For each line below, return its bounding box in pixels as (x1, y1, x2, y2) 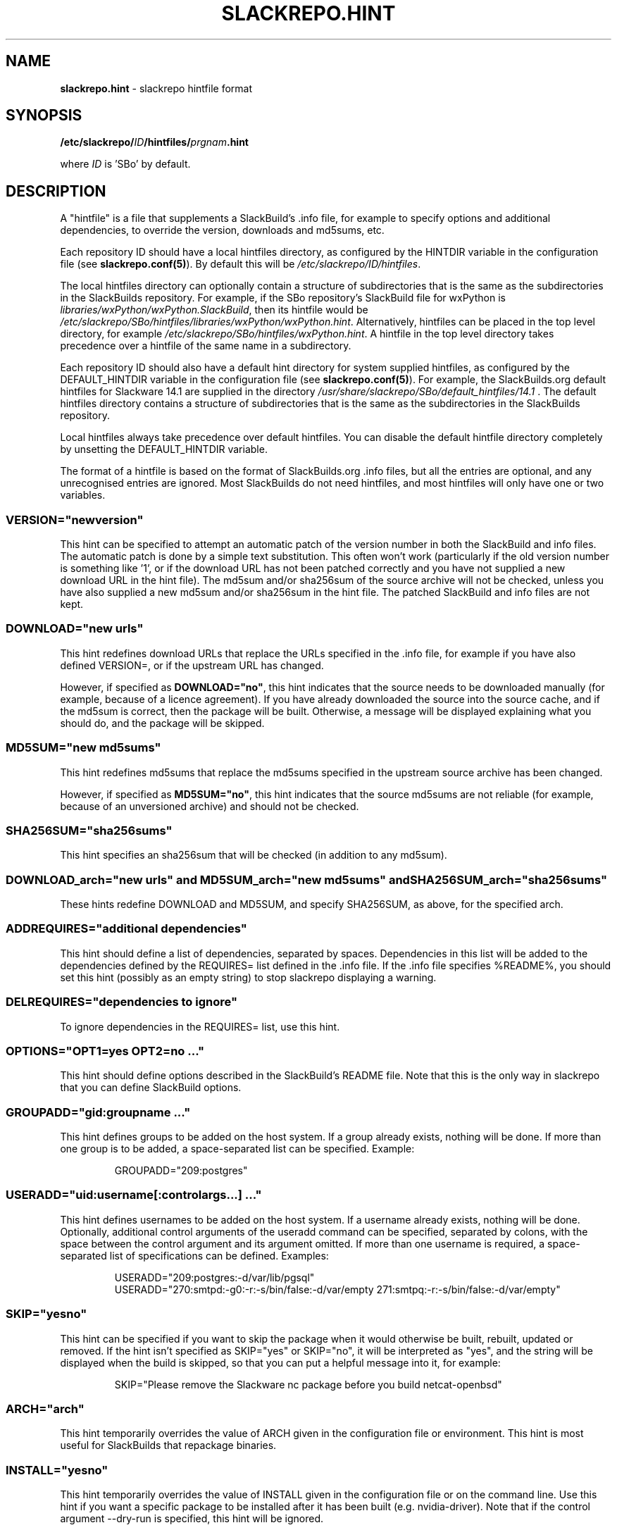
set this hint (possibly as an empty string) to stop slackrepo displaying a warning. (60, 971, 437, 983)
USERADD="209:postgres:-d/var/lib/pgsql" (114, 1271, 315, 1283)
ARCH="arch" (6, 1401, 85, 1416)
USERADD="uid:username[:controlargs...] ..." (6, 1188, 262, 1202)
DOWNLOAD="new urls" (6, 621, 144, 636)
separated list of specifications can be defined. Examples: (60, 1249, 329, 1262)
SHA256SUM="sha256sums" (6, 823, 173, 838)
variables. (60, 489, 106, 502)
